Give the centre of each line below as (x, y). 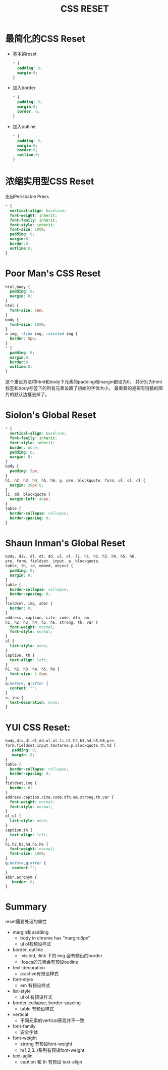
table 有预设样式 (37, 1009)
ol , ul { (13, 816)
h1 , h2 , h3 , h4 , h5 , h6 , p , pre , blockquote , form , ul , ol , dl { (75, 480)
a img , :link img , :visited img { (42, 334)
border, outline (28, 950)
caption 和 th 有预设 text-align (51, 1062)
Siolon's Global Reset (51, 415)
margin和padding (31, 932)
